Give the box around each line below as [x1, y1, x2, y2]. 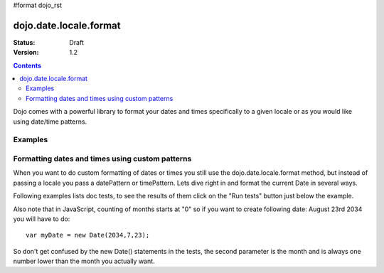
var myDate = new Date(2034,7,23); [26, 231, 150, 240]
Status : [13, 38, 36, 46]
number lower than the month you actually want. [13, 257, 156, 266]
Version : [13, 48, 39, 57]
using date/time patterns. [13, 117, 87, 126]
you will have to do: [13, 214, 70, 223]
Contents [13, 61, 42, 70]
